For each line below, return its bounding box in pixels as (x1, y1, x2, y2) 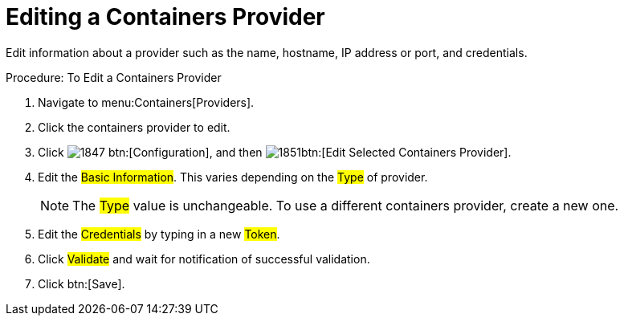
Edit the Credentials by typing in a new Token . (38, 226, 280, 241)
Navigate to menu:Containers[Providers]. (38, 95, 255, 109)
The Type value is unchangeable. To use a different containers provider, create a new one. (72, 197, 619, 214)
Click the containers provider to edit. (38, 120, 230, 134)
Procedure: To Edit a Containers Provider (6, 70, 222, 84)
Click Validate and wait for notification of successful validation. (38, 251, 370, 266)
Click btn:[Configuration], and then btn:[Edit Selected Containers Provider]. (38, 145, 512, 159)
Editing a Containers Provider (6, 3, 325, 31)
